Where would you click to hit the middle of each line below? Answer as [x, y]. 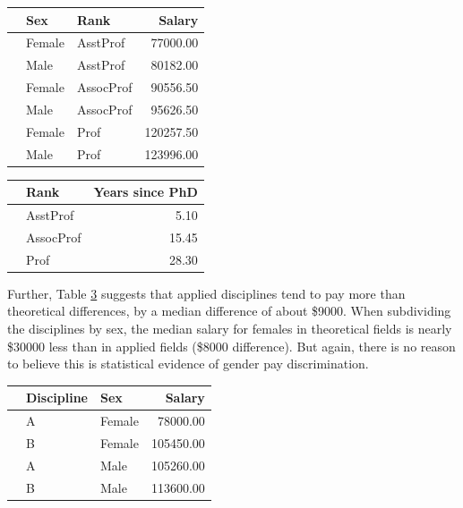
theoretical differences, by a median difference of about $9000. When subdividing [229, 311]
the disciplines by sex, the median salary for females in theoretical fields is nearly [230, 328]
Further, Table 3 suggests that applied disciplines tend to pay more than [206, 293]
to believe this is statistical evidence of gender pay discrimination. [188, 364]
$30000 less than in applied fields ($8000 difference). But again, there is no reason [231, 346]
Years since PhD [146, 192]
